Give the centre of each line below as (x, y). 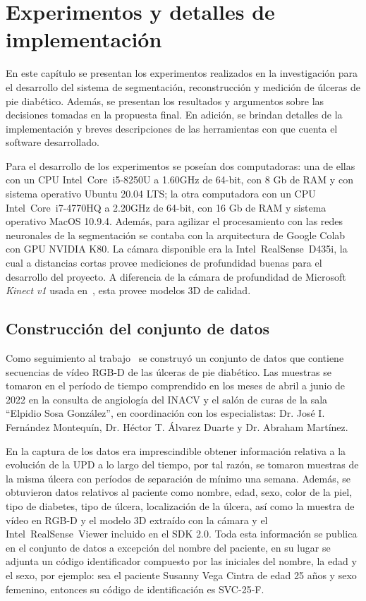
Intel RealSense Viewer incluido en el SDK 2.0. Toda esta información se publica (182, 534)
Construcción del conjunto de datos (138, 328)
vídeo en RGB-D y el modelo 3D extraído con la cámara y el (137, 520)
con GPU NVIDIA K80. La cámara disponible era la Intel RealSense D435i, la (177, 249)
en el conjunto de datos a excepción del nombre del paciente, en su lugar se (168, 547)
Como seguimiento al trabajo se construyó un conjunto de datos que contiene (175, 358)
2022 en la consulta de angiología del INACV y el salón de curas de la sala (167, 399)
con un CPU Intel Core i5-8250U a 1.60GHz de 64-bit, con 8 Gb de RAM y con (179, 180)
